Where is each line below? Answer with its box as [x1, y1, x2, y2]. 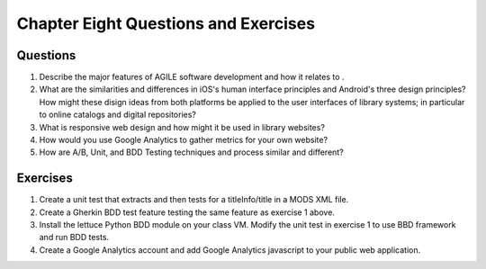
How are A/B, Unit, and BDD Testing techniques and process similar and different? [39, 147, 344, 157]
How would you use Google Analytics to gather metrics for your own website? [39, 135, 328, 146]
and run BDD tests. [39, 232, 110, 243]
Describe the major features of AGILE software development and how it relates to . [39, 72, 345, 83]
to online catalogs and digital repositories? [39, 109, 197, 121]
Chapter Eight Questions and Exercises [16, 13, 315, 33]
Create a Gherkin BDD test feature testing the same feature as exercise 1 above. [39, 207, 335, 218]
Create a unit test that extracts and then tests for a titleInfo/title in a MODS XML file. [39, 194, 349, 205]
